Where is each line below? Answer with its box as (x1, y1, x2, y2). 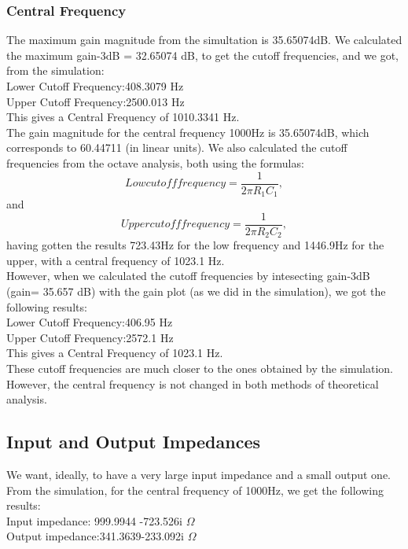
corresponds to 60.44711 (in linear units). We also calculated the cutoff (6, 139, 347, 156)
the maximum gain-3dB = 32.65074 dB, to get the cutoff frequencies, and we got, (6, 46, 399, 63)
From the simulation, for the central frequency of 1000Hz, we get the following (6, 481, 384, 498)
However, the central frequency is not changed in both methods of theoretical (6, 375, 379, 392)
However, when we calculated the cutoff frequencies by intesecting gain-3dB (6, 267, 370, 284)
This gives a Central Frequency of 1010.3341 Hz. (6, 109, 240, 125)
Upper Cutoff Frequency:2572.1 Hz (6, 329, 174, 345)
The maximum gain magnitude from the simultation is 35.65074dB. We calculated (6, 31, 402, 48)
